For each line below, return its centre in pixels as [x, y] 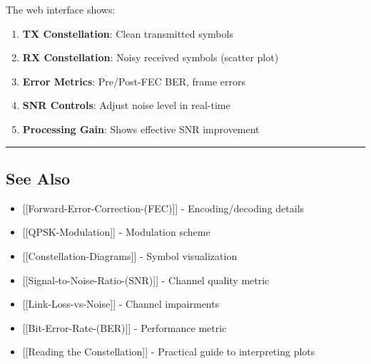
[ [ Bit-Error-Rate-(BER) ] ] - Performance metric [124, 327]
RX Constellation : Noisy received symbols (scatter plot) [151, 57]
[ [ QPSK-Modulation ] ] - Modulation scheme [116, 232]
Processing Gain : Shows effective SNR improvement [141, 129]
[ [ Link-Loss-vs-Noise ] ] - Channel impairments [121, 304]
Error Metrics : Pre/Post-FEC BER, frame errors [134, 81]
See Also [38, 178]
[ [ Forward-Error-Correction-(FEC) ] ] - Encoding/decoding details [163, 208]
